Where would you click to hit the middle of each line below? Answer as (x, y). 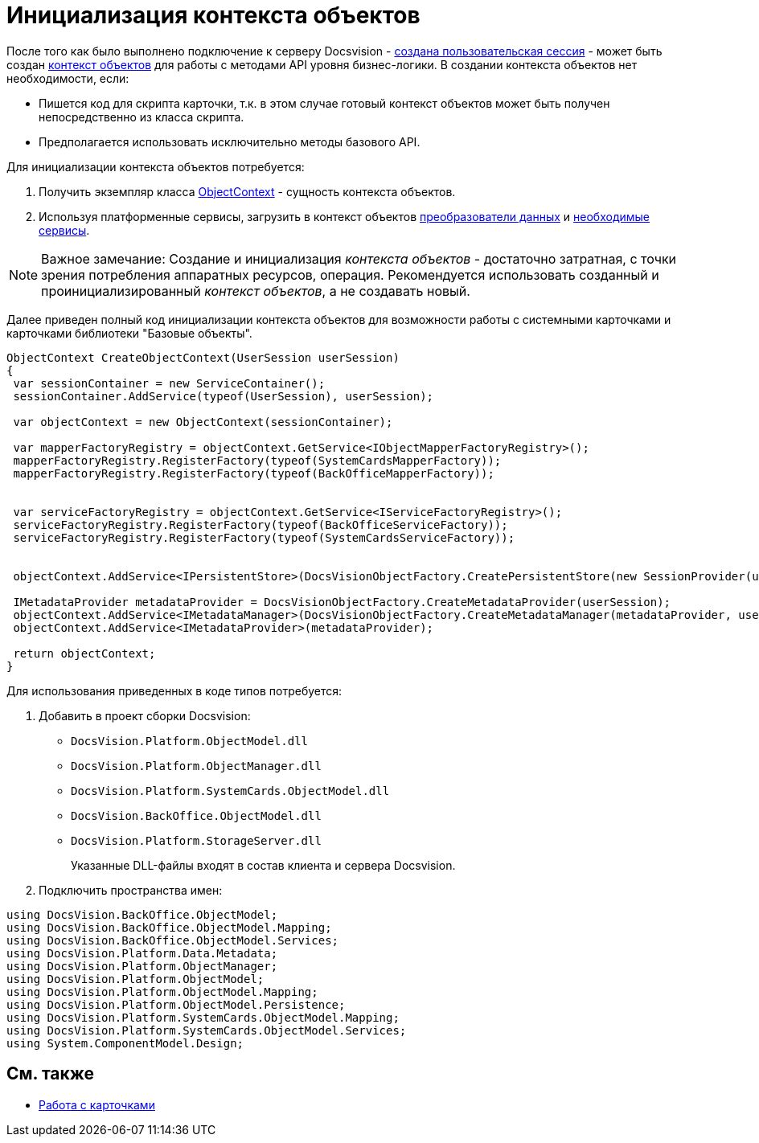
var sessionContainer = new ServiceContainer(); (169, 383)
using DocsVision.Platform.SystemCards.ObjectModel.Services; (207, 1030)
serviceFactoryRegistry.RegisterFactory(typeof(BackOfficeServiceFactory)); (261, 524)
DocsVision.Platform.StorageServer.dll (196, 840)
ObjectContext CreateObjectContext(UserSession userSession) (203, 357)
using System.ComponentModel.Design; (125, 1043)
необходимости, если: (68, 78)
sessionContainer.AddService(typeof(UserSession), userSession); (224, 396)
